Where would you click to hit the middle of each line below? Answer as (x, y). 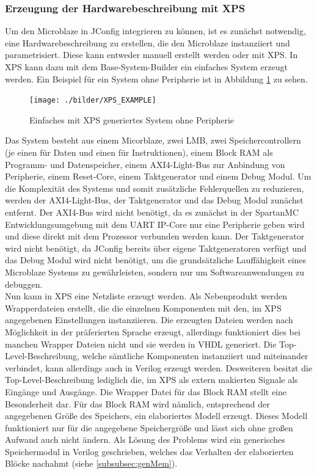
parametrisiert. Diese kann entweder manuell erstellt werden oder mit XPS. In (151, 55)
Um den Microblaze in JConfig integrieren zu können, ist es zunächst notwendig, (155, 31)
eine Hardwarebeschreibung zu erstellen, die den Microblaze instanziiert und (148, 42)
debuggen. (24, 284)
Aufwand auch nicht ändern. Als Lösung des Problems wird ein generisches (145, 439)
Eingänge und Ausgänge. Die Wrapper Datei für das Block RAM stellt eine (146, 391)
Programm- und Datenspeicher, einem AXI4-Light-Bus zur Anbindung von (145, 164)
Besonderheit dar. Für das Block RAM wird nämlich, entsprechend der (137, 403)
